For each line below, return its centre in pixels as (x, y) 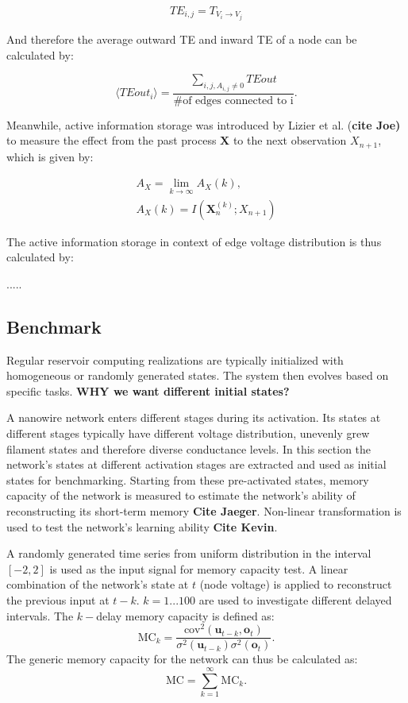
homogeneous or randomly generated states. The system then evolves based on (198, 375)
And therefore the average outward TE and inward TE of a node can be (182, 39)
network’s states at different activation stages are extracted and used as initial (196, 464)
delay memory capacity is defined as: (185, 615)
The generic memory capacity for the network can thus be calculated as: (182, 659)
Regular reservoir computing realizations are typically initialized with (175, 359)
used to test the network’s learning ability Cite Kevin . (142, 526)
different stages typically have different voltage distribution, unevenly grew (188, 433)
